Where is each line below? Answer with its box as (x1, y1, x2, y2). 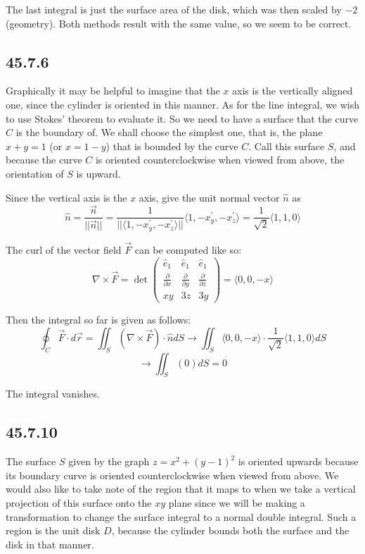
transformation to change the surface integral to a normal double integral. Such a (6, 509, 357, 524)
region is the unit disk (6, 523, 101, 538)
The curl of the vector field (6, 242, 122, 257)
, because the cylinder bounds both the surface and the (111, 523, 350, 538)
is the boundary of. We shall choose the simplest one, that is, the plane (15, 125, 323, 140)
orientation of (6, 166, 64, 180)
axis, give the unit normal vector (139, 190, 280, 204)
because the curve (6, 152, 82, 167)
